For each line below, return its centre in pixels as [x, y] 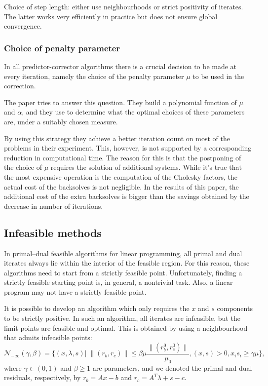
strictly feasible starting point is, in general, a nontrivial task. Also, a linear [118, 282]
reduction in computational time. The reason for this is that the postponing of [123, 157]
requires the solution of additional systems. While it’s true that [146, 167]
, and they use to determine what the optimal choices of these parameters [133, 112]
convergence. [23, 26]
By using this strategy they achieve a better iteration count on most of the [117, 138]
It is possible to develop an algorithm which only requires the [97, 308]
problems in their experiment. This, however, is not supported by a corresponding [128, 148]
